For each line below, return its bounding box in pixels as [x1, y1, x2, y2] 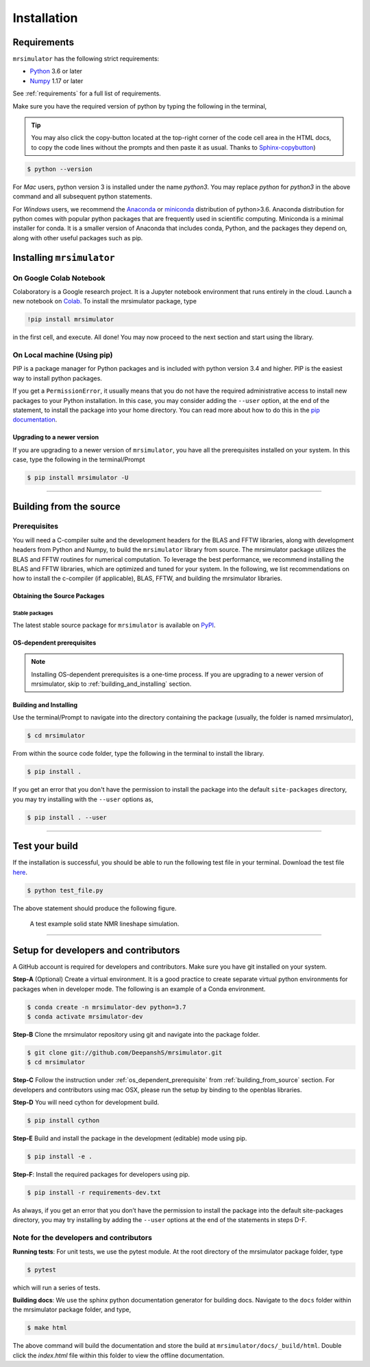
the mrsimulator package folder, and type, [12, 1305, 132, 1314]
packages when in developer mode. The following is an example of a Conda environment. [12, 985, 266, 993]
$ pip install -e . [27, 1153, 92, 1160]
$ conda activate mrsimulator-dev [27, 1013, 143, 1020]
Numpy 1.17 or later [29, 76, 84, 85]
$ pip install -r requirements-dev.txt [27, 1188, 161, 1197]
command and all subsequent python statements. [12, 192, 153, 200]
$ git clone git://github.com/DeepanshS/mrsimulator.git [27, 1048, 223, 1057]
